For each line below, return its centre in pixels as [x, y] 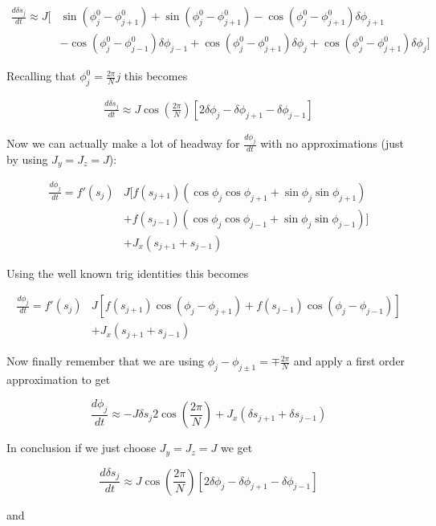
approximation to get [59, 379]
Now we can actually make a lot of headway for [123, 143]
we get [237, 448]
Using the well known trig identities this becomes [128, 273]
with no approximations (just [332, 143]
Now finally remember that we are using [105, 361]
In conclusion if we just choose [81, 448]
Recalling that [41, 76]
